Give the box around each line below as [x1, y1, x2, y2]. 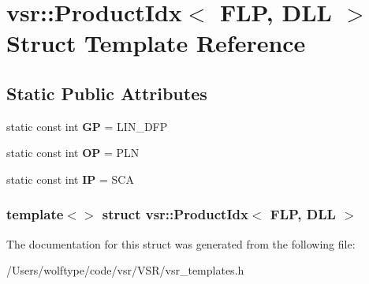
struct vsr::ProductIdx [102, 204, 248, 224]
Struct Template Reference [6, 27, 306, 59]
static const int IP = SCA [6, 170, 134, 187]
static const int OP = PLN [6, 144, 140, 161]
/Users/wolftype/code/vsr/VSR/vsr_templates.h [6, 262, 244, 278]
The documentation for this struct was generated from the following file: [6, 235, 356, 252]
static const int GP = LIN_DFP [6, 118, 168, 134]
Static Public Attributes [6, 80, 207, 105]
